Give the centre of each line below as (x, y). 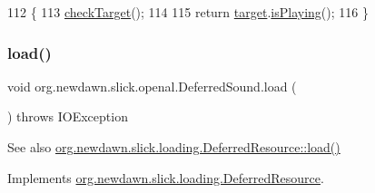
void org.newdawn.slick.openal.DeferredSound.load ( (152, 86)
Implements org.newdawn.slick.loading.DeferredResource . (166, 177)
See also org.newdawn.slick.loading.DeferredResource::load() (174, 147)
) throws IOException (68, 116)
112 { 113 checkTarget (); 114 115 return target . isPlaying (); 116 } (188, 12)
